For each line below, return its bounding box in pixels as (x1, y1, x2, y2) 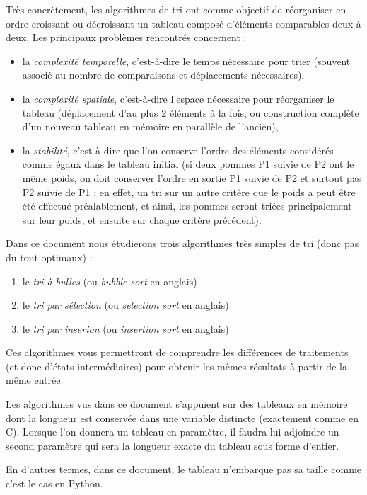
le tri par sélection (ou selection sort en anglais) (22, 297, 229, 312)
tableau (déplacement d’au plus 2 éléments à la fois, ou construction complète (22, 105, 359, 120)
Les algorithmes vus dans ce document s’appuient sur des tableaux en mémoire (6, 397, 348, 411)
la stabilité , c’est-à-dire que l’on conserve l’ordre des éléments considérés (22, 142, 334, 157)
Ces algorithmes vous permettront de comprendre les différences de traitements (6, 345, 349, 360)
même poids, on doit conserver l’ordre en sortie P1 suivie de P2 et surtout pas (22, 170, 361, 185)
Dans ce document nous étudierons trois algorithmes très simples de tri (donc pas (6, 236, 359, 251)
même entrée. (6, 372, 64, 387)
